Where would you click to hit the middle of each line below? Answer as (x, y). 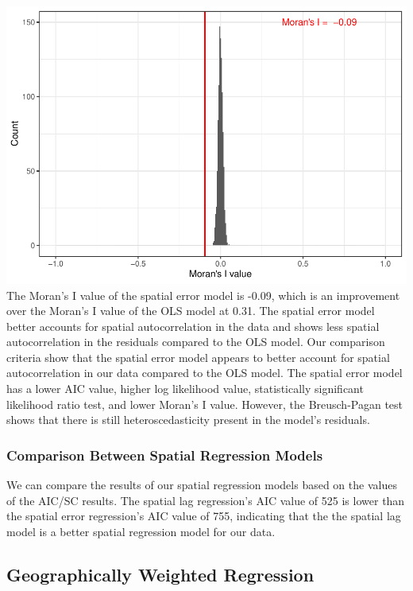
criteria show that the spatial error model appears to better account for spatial (198, 357)
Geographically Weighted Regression (160, 574)
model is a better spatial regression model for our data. (141, 531)
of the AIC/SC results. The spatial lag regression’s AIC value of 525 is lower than (206, 500)
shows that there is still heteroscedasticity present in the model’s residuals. (188, 420)
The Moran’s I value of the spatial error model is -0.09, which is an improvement (203, 295)
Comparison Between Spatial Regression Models (165, 455)
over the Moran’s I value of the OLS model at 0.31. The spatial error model (191, 311)
